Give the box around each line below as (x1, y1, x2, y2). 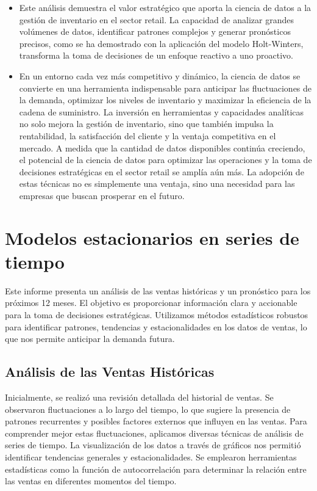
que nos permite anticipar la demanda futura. (5, 332, 175, 345)
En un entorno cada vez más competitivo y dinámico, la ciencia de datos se (19, 69, 301, 82)
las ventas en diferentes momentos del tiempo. (5, 475, 177, 487)
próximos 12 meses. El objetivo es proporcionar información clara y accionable (5, 296, 297, 309)
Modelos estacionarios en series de (5, 225, 299, 250)
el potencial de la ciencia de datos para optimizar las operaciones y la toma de (19, 153, 312, 166)
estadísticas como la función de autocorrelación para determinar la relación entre (5, 462, 307, 475)
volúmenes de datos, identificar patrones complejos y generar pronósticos (19, 25, 291, 38)
